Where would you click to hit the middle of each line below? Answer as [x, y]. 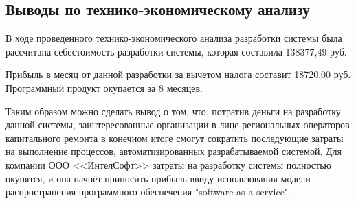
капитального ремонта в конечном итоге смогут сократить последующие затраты [175, 138]
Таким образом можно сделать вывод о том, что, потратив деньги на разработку [173, 111]
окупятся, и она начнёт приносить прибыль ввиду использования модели [158, 178]
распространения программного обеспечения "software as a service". [148, 192]
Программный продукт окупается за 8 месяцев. [104, 87]
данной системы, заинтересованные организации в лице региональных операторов [178, 124]
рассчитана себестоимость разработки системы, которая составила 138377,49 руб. [176, 51]
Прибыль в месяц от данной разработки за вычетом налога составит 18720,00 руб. [178, 74]
